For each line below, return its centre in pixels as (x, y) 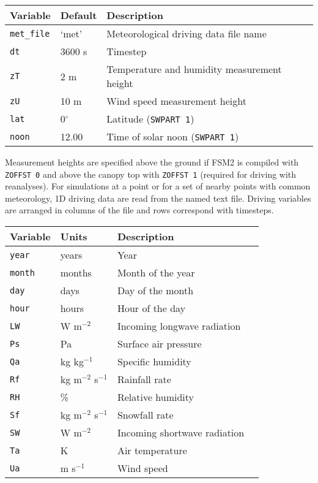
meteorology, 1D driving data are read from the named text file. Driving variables (158, 198)
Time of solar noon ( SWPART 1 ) (173, 136)
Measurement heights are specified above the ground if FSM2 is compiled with (152, 162)
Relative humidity (156, 397)
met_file (30, 33)
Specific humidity (154, 362)
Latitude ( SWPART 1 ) (150, 119)
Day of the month (155, 291)
